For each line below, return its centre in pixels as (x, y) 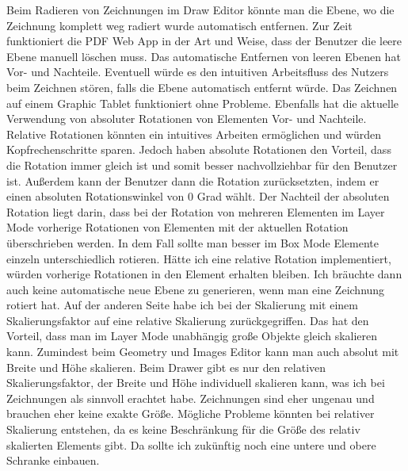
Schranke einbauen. (53, 460)
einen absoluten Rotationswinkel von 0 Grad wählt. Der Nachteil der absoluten (198, 196)
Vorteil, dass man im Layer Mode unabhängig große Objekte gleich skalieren (192, 336)
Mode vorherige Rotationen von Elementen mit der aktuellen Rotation (177, 227)
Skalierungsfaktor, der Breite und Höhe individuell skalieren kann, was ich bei (196, 383)
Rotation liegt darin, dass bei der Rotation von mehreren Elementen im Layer (196, 211)
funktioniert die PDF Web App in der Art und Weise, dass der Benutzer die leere (204, 41)
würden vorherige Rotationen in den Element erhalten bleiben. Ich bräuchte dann (204, 274)
